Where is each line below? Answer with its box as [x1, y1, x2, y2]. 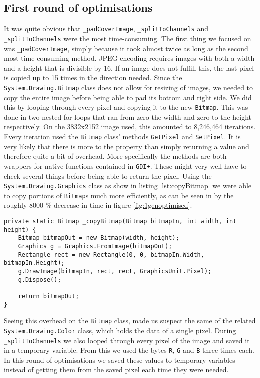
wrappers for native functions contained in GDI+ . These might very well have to [4, 160, 247, 171]
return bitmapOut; [18, 292, 79, 300]
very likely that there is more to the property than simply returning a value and [4, 141, 249, 151]
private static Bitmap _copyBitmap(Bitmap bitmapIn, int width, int [4, 218, 237, 225]
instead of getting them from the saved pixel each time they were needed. [4, 364, 229, 375]
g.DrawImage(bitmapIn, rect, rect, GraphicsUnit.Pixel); [18, 267, 212, 275]
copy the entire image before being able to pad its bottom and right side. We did [4, 92, 252, 102]
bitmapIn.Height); [4, 259, 65, 267]
